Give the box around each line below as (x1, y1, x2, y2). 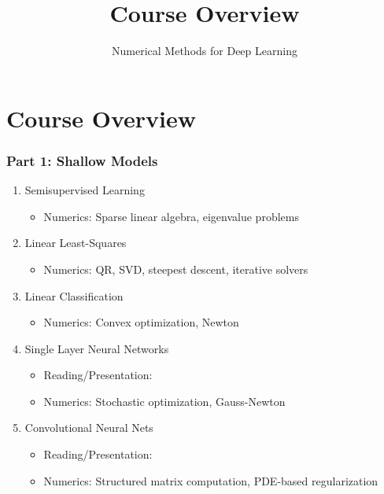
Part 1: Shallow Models (6, 150, 158, 170)
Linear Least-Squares (24, 234, 127, 251)
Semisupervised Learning (24, 182, 145, 198)
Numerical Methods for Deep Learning (112, 42, 297, 59)
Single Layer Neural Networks (24, 340, 169, 356)
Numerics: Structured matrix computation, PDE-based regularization (43, 472, 378, 488)
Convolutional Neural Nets (24, 419, 153, 436)
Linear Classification (24, 287, 124, 304)
